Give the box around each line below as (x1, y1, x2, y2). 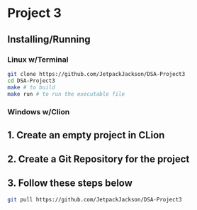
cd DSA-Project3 (7, 77, 55, 84)
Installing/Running (7, 33, 91, 45)
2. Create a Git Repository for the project (7, 153, 190, 165)
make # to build (7, 84, 55, 91)
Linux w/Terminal (7, 55, 69, 65)
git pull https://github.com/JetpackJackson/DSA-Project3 (7, 196, 182, 203)
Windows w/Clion (7, 107, 70, 117)
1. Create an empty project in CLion (7, 129, 165, 141)
